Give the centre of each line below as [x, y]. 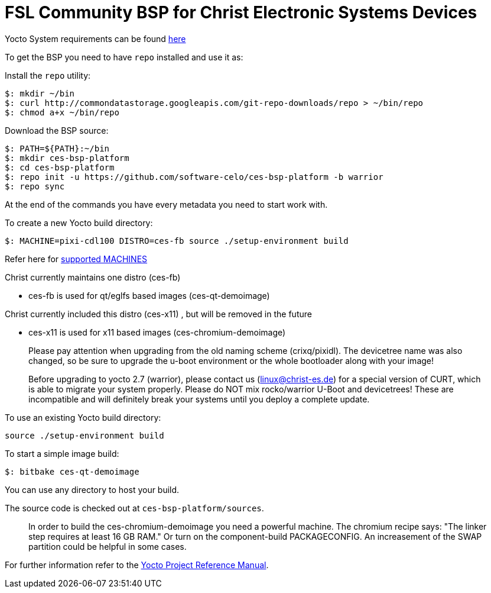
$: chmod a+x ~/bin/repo [62, 112]
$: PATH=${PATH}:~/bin [57, 148]
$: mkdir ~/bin [40, 93]
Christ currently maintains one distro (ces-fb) [93, 277]
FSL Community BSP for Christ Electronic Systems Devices [241, 12]
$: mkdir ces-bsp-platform [67, 158]
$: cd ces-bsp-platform [60, 167]
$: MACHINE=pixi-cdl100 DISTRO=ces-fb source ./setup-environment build [177, 241]
